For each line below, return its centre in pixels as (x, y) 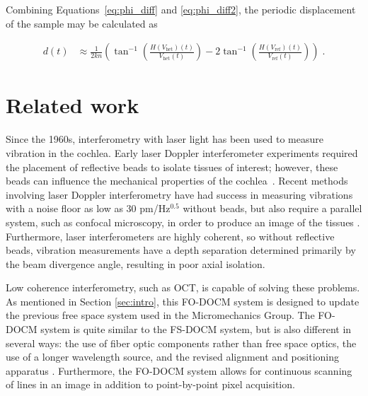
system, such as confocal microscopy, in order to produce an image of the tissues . (183, 222)
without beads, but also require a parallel (272, 208)
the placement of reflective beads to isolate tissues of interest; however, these (172, 167)
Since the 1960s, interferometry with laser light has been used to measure (165, 139)
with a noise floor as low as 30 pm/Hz (88, 208)
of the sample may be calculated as (82, 23)
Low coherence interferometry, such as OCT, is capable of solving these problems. (183, 287)
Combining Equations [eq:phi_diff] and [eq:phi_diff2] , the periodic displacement (181, 9)
